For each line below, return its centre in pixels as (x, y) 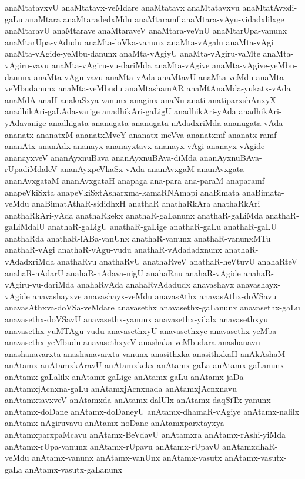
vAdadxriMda (30, 261)
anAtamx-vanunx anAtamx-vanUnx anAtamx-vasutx (127, 457)
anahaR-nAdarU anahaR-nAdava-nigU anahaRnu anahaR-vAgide (123, 272)
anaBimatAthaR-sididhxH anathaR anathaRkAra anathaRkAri (146, 204)
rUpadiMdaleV (31, 169)
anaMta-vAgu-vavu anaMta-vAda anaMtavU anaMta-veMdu (144, 76)
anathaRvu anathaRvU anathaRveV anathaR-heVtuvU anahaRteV (177, 261)
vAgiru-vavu (27, 65)
